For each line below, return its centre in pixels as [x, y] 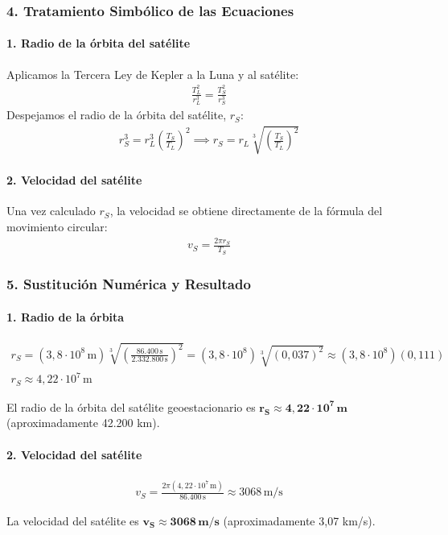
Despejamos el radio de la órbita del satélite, [117, 115]
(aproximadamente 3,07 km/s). [299, 520]
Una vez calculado [51, 211]
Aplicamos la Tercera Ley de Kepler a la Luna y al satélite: [153, 74]
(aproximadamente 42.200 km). [83, 423]
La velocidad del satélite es [73, 520]
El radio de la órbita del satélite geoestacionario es [131, 406]
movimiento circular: [57, 226]
